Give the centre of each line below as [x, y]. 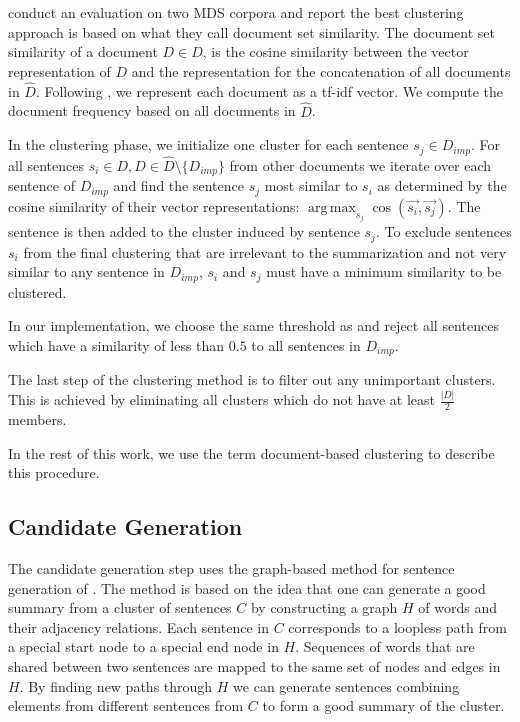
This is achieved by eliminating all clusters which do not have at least [221, 399]
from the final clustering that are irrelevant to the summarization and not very [265, 251]
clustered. [37, 291]
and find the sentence [178, 185]
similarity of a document [83, 51]
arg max [331, 207]
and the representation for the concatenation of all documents [321, 71]
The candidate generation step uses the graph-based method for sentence [231, 568]
